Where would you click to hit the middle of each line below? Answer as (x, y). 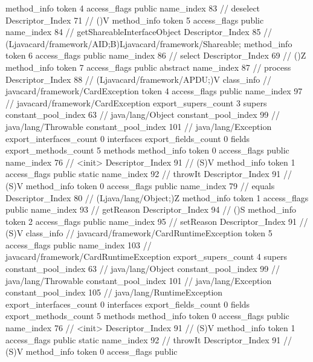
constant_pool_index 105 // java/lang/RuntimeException (114, 292)
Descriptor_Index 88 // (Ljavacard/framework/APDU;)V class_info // (138, 79)
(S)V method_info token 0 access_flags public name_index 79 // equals (140, 185)
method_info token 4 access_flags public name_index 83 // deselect (133, 8)
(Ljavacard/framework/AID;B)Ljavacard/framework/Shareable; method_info (149, 43)
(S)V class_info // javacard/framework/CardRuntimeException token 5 (139, 233)
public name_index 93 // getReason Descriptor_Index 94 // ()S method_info (151, 209)
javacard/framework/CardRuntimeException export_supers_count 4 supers (147, 257)
